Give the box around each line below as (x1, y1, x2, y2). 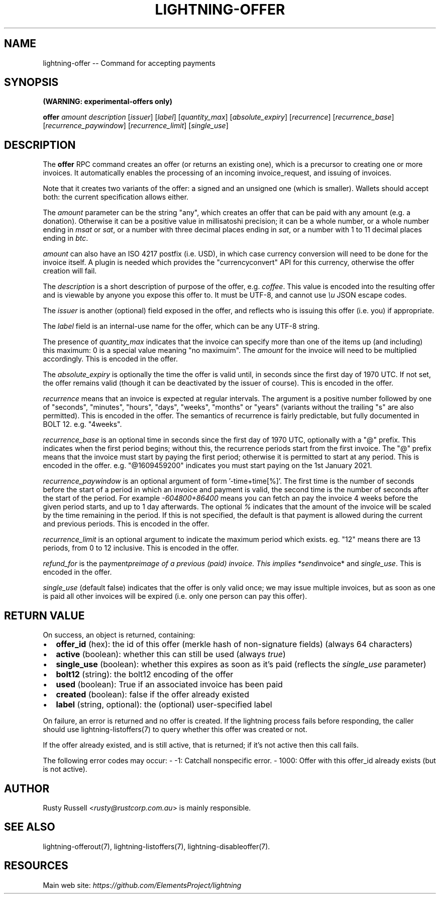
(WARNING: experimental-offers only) (43, 97, 172, 106)
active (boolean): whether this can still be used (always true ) (56, 649, 286, 660)
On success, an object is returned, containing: (43, 631, 195, 640)
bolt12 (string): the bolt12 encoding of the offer (56, 669, 234, 680)
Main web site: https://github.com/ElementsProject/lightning (43, 880, 242, 889)
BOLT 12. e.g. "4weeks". (43, 420, 122, 429)
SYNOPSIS (4, 76, 59, 89)
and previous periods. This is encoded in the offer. (43, 519, 209, 528)
